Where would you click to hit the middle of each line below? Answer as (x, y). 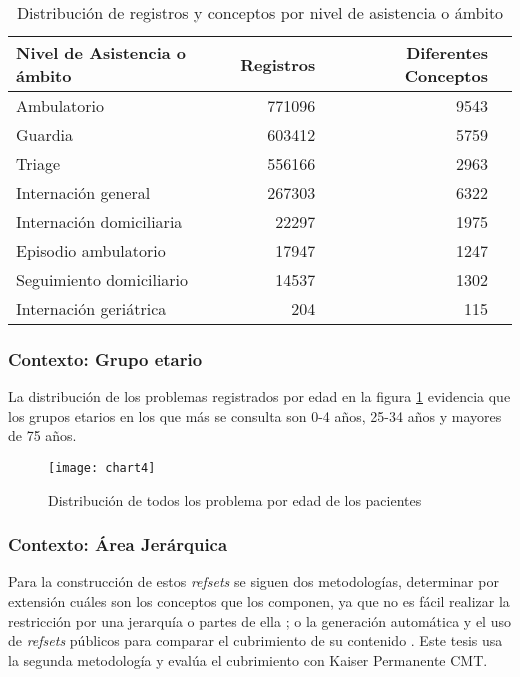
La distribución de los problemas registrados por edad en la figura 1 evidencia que (259, 396)
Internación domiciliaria (99, 221)
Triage (38, 163)
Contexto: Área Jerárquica (118, 544)
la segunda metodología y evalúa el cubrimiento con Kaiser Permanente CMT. (248, 659)
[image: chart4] (102, 468)
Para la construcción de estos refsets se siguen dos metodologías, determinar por (253, 581)
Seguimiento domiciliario (102, 279)
